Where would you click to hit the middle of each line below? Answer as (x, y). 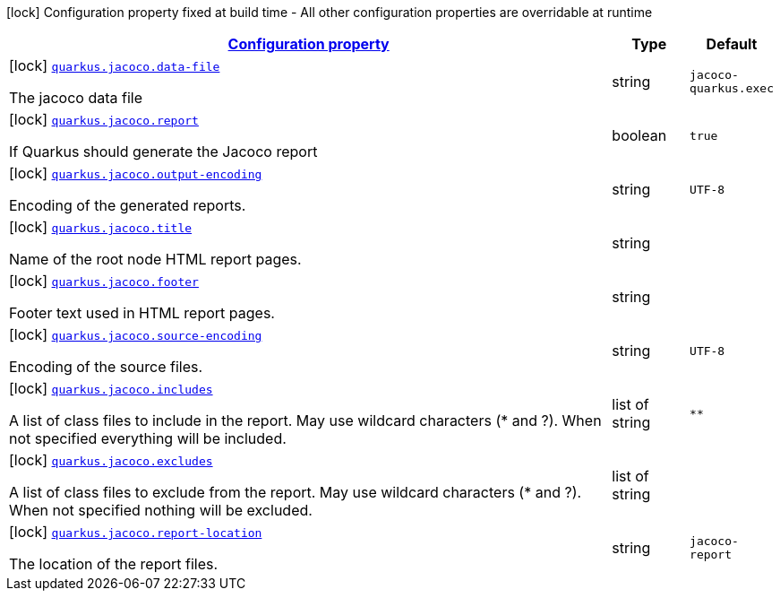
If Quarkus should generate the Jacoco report (163, 152)
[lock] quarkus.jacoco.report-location (136, 532)
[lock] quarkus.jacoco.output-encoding (136, 173)
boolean (639, 135)
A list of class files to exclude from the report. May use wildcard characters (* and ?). (296, 492)
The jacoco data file (76, 98)
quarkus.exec (732, 88)
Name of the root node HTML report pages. (155, 259)
